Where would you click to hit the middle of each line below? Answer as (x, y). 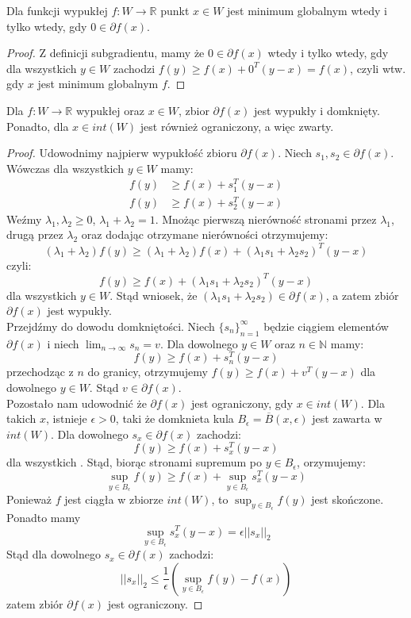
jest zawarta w (347, 418)
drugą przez (35, 234)
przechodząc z (40, 372)
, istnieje (67, 418)
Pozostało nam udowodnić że (77, 403)
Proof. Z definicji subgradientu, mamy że (106, 53)
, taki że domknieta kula (175, 418)
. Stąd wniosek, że (154, 295)
